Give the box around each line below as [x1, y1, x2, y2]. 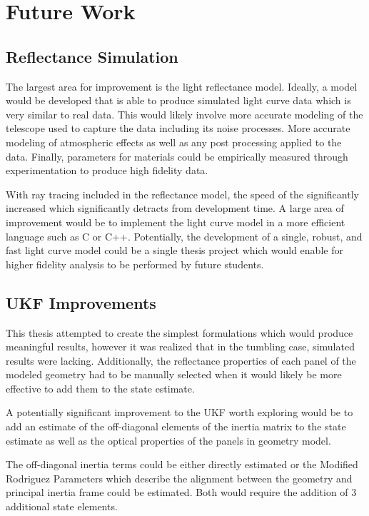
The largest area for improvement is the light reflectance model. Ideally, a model [6, 79, 358, 93]
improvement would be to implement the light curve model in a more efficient [6, 214, 345, 229]
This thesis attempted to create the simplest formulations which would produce [6, 325, 353, 340]
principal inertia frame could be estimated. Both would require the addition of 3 [6, 485, 357, 500]
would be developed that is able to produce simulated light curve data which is [6, 93, 351, 108]
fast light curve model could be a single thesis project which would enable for [6, 243, 343, 258]
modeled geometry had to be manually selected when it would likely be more [6, 367, 342, 382]
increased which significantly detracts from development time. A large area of [6, 201, 344, 216]
